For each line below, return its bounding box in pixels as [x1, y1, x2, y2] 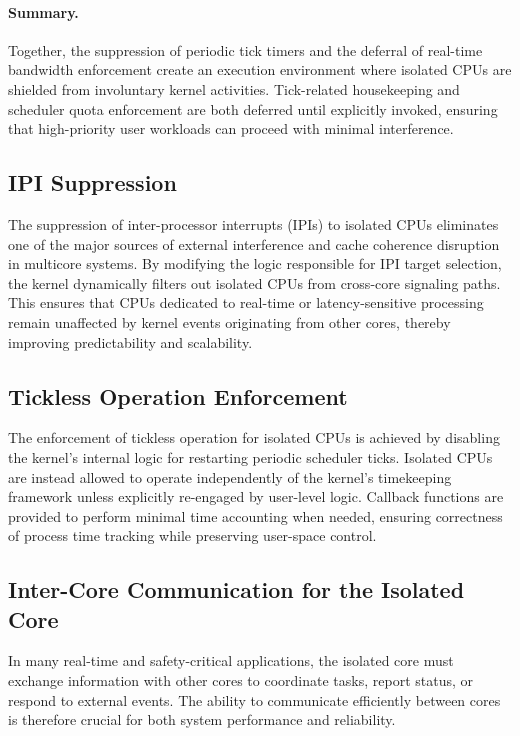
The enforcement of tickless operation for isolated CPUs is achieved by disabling [8, 427, 500, 448]
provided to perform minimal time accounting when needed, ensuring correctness [8, 505, 503, 526]
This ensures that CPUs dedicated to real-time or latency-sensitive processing [8, 292, 484, 313]
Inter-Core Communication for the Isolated [8, 574, 465, 605]
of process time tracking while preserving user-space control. [8, 525, 377, 546]
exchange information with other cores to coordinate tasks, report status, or [8, 670, 473, 691]
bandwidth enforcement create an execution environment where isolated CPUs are [8, 59, 512, 80]
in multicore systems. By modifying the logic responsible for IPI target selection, [8, 253, 502, 274]
